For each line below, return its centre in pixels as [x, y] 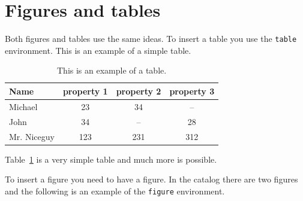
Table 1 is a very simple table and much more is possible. [111, 159]
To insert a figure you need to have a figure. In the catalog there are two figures [151, 179]
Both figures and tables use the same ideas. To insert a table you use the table [151, 39]
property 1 [85, 91]
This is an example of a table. [112, 70]
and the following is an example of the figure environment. [115, 191]
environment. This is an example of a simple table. [98, 50]
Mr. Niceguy [32, 136]
